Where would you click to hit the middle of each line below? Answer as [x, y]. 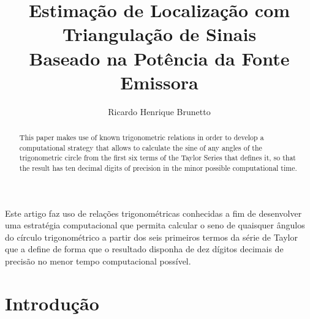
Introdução [52, 303]
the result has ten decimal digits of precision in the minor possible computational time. [158, 168]
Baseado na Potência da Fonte [159, 58]
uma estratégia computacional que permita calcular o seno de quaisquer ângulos [155, 225]
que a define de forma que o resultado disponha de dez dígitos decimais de [144, 249]
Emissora [159, 82]
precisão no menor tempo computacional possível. [98, 261]
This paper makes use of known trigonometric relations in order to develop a [142, 137]
